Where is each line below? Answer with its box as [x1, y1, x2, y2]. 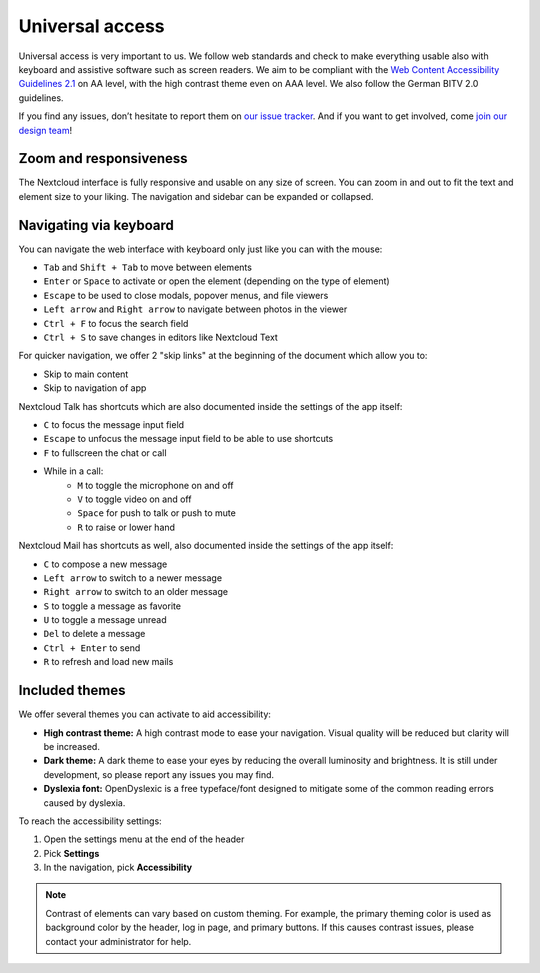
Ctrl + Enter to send [43, 641, 141, 654]
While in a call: [43, 465, 104, 477]
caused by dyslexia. [43, 796, 126, 809]
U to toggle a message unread [43, 614, 167, 626]
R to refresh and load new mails [43, 656, 174, 668]
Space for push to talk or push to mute [77, 507, 237, 519]
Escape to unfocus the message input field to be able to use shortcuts [43, 433, 334, 445]
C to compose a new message [43, 558, 168, 570]
